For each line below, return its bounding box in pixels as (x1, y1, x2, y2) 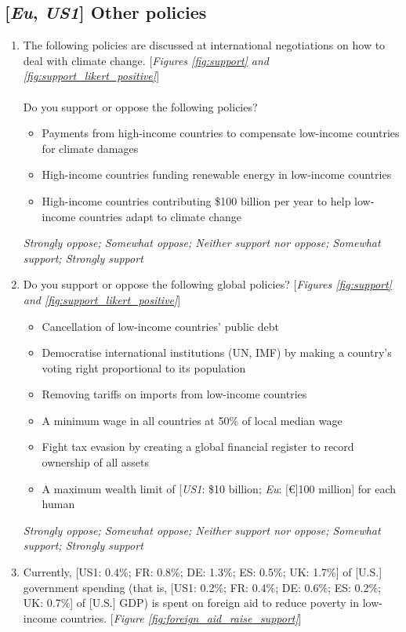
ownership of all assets (42, 454, 150, 470)
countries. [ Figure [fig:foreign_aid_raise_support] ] (60, 609, 302, 626)
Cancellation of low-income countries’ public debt (42, 318, 279, 334)
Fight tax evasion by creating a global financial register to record (42, 438, 354, 455)
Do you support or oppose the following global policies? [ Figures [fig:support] (23, 276, 392, 292)
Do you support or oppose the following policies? (23, 98, 258, 114)
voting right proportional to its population (42, 359, 246, 376)
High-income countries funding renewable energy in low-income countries (42, 166, 392, 183)
